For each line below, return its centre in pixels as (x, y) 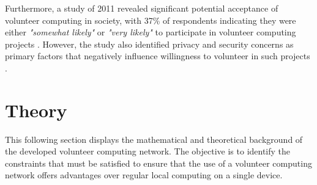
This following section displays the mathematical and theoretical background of (154, 139)
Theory (36, 110)
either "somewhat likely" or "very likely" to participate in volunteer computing (151, 32)
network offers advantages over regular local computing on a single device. (144, 175)
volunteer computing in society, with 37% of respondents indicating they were (151, 20)
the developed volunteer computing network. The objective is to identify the (148, 151)
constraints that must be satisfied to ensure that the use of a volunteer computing (158, 163)
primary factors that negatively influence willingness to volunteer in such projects (158, 56)
